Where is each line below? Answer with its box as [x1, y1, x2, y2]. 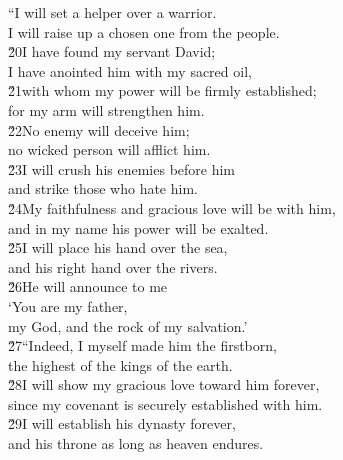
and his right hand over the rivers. [8, 256, 218, 277]
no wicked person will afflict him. [8, 139, 211, 160]
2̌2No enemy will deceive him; [8, 119, 190, 140]
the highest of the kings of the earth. [8, 354, 233, 375]
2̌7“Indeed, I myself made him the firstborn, [8, 335, 277, 356]
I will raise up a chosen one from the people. [8, 21, 280, 42]
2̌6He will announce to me [8, 276, 168, 297]
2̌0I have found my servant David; [8, 41, 216, 62]
